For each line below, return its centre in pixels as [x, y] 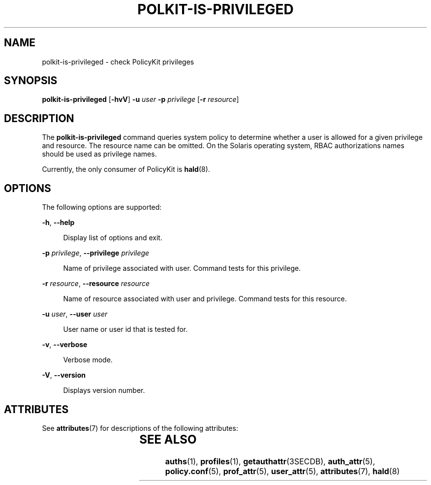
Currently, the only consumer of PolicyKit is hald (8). [126, 169]
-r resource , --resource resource [96, 284]
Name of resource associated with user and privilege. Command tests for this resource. [205, 299]
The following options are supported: [102, 207]
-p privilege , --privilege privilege [96, 253]
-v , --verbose [65, 345]
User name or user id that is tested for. [125, 329]
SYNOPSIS [31, 81]
